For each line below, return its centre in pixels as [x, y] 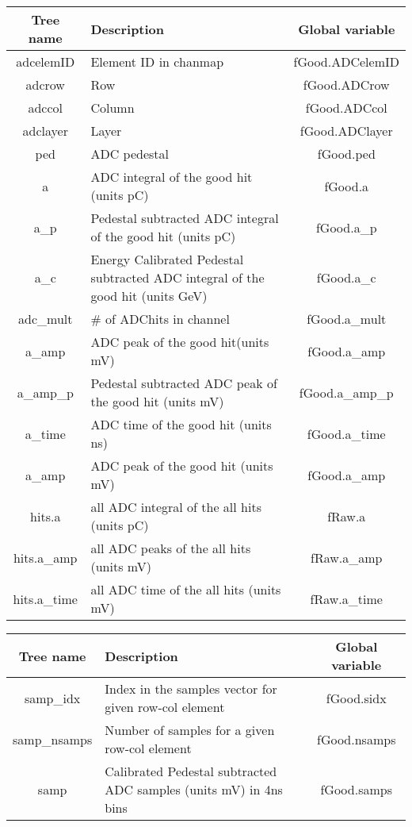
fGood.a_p [346, 227]
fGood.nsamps [357, 739]
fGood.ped [346, 154]
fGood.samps [356, 789]
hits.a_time [45, 598]
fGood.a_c [346, 277]
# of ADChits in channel [160, 319]
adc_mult [46, 319]
